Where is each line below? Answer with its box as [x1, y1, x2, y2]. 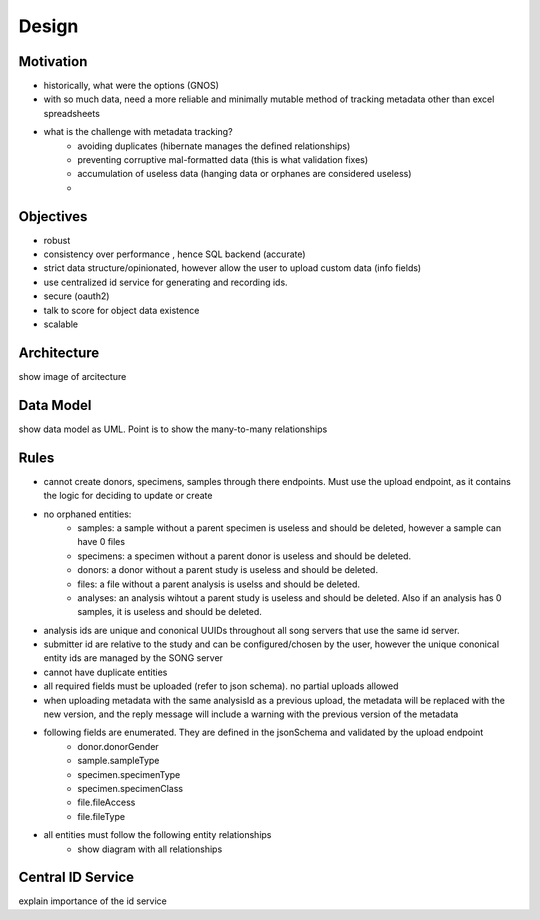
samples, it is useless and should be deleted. [77, 606, 262, 618]
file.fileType [77, 810, 125, 822]
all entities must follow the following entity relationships [43, 829, 272, 841]
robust [43, 234, 71, 246]
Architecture [18, 344, 100, 361]
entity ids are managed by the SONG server [43, 652, 224, 664]
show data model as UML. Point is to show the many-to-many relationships [18, 423, 328, 435]
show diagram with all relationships [77, 843, 223, 855]
